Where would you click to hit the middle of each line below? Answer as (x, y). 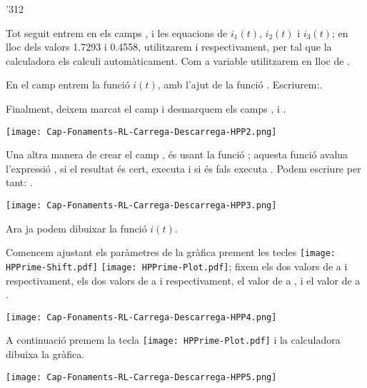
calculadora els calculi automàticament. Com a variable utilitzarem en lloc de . (178, 60)
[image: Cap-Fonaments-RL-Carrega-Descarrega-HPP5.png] (141, 377)
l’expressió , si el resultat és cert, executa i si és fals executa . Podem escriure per (183, 168)
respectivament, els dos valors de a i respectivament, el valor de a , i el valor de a (183, 280)
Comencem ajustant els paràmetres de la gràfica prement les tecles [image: (171, 252)
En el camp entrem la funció (68, 85)
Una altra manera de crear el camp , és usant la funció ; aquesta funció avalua (177, 154)
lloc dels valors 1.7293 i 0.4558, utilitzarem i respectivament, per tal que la (169, 47)
